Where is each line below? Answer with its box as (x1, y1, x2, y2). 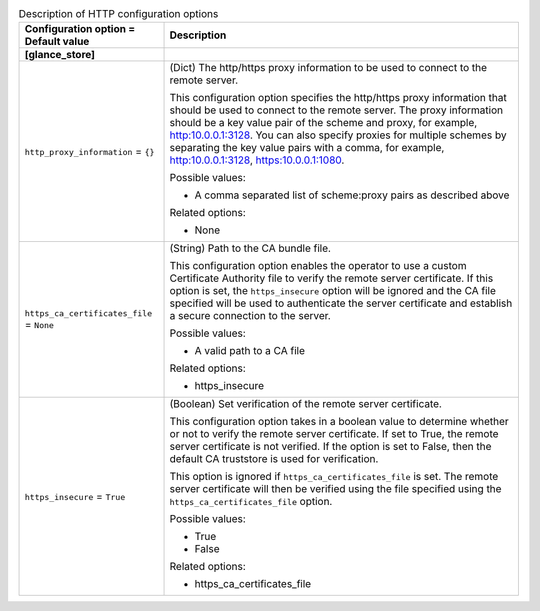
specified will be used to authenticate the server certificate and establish (169, 296, 513, 310)
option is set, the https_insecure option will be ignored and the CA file (169, 284, 497, 298)
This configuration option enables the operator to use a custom (169, 259, 467, 273)
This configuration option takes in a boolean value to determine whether (169, 415, 509, 429)
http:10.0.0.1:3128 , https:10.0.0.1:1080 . (169, 153, 345, 167)
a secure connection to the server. (169, 309, 332, 323)
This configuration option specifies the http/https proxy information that (169, 91, 507, 105)
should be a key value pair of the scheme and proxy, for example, (169, 116, 478, 130)
